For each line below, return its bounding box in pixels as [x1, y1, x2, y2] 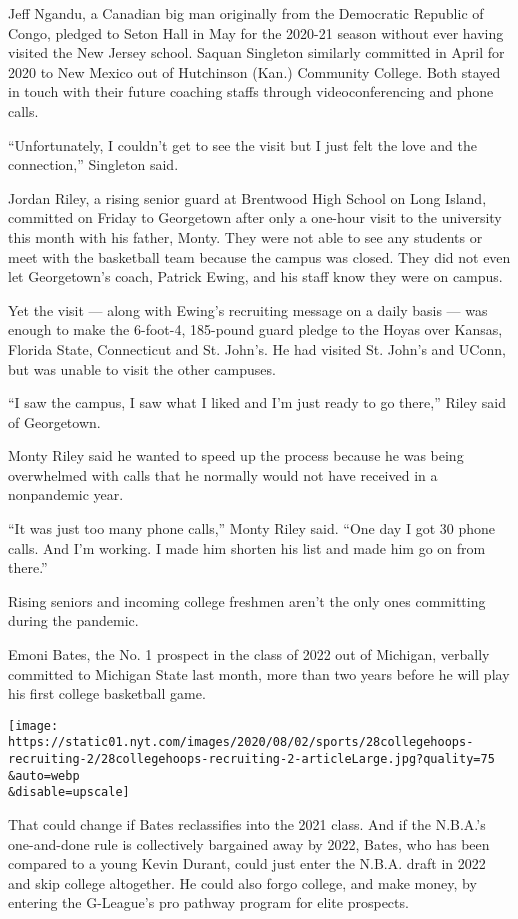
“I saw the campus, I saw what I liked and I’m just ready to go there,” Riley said [8, 392, 506, 413]
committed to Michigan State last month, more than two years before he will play [8, 663, 510, 684]
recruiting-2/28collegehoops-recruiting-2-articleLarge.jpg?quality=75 [8, 752, 495, 767]
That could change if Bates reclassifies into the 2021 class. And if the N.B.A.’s [8, 814, 486, 835]
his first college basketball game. [8, 683, 206, 704]
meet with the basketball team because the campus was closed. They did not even [8, 246, 511, 267]
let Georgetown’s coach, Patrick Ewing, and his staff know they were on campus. [8, 266, 503, 287]
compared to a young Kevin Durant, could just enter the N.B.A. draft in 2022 [8, 853, 486, 874]
